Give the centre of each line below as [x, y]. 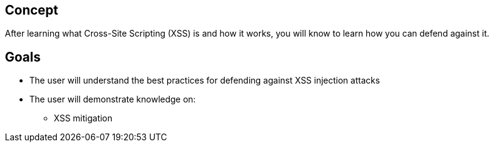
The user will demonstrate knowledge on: [113, 99]
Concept [32, 10]
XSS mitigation [83, 118]
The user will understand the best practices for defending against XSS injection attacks [205, 81]
